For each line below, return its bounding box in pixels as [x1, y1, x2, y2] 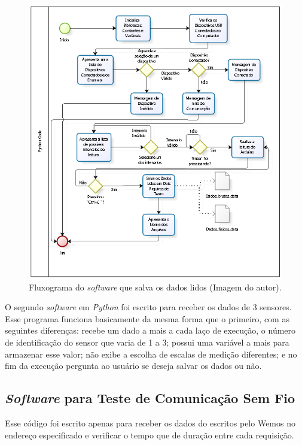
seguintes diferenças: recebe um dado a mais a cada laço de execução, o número [5, 324, 296, 337]
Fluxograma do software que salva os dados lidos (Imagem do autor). [29, 280, 282, 293]
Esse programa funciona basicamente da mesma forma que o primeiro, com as [5, 312, 289, 325]
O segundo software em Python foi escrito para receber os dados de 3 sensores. [5, 301, 292, 313]
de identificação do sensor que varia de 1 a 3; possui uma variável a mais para [5, 336, 289, 349]
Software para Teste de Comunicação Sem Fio [5, 389, 295, 407]
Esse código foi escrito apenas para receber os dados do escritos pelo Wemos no [5, 417, 295, 429]
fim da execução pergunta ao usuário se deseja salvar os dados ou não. [5, 359, 262, 372]
